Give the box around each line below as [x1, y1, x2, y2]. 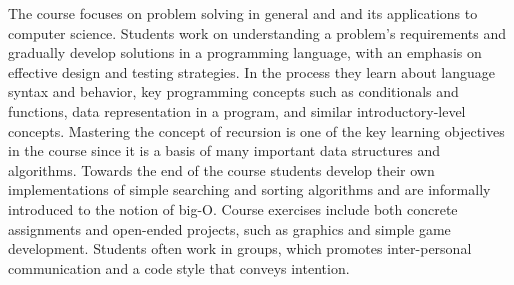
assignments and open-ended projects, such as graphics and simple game [8, 218, 451, 239]
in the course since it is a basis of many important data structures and [8, 140, 440, 161]
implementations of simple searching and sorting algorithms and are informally [8, 179, 491, 200]
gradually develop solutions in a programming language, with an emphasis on [8, 42, 482, 63]
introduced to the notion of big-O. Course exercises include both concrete [8, 198, 458, 219]
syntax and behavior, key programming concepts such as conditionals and [8, 81, 459, 102]
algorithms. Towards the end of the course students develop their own [8, 159, 435, 180]
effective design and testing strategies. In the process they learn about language [8, 61, 496, 82]
